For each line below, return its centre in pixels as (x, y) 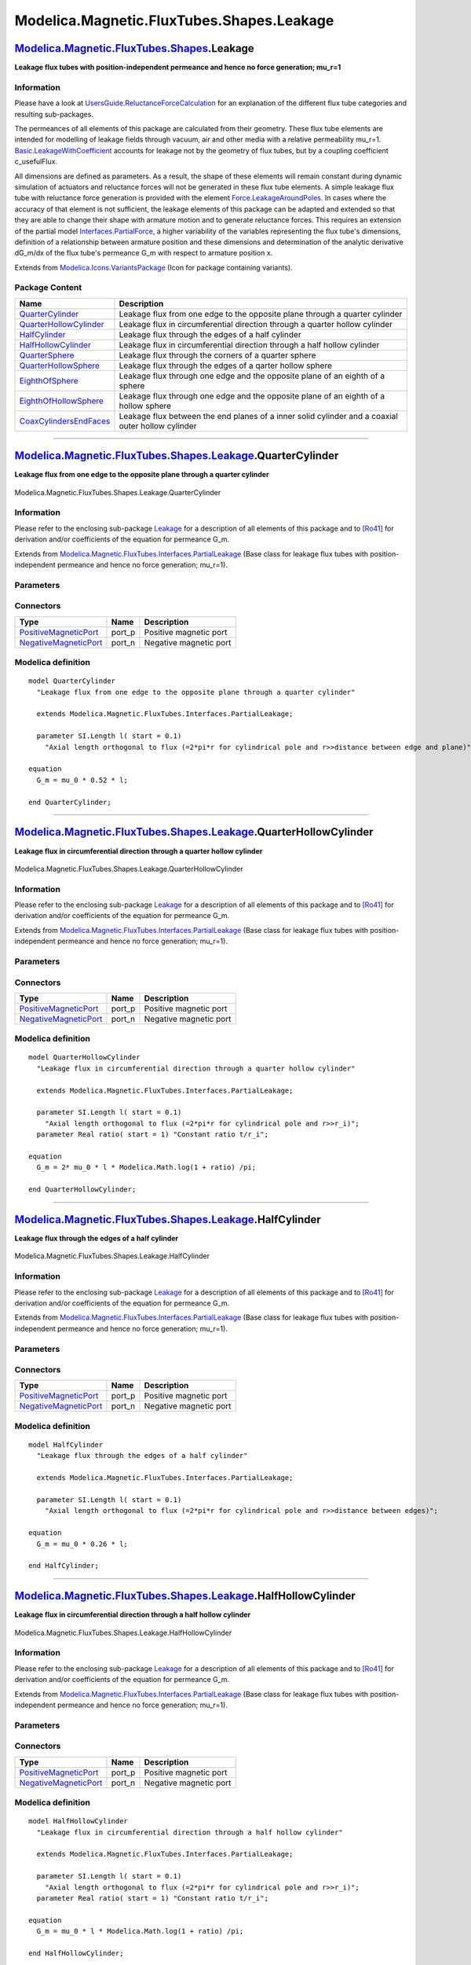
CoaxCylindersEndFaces (65, 421)
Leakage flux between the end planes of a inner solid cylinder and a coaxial (258, 416)
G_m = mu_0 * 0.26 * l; (82, 1544)
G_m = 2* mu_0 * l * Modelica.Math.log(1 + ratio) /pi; (146, 1168)
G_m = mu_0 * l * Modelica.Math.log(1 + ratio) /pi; (140, 1931)
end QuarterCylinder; (70, 802)
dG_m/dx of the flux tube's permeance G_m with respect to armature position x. (144, 253)
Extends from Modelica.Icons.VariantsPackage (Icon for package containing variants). (154, 267)
